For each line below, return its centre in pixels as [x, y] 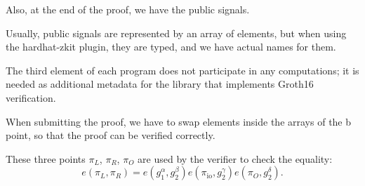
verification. [31, 97]
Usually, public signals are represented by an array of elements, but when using [176, 33]
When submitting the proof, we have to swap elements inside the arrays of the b [179, 121]
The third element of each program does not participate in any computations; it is [182, 70]
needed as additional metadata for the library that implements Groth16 [160, 84]
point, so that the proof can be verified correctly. [111, 135]
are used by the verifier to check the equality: [235, 158]
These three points [46, 158]
